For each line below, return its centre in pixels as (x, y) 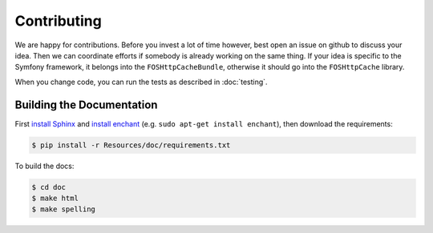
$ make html (55, 198)
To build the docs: (45, 166)
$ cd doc (49, 187)
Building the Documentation (86, 104)
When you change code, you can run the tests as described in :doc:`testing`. (141, 82)
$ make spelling (64, 209)
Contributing (58, 21)
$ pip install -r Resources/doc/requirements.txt (131, 145)
